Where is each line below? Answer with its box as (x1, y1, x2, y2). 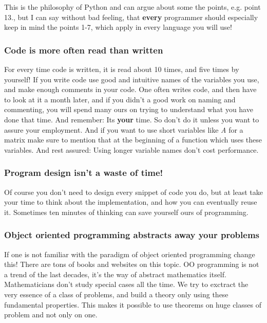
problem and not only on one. (4, 309, 98, 320)
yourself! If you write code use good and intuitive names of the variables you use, (4, 74, 259, 84)
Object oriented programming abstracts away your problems (4, 228, 260, 241)
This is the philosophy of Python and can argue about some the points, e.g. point (4, 2, 261, 12)
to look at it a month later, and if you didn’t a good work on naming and (4, 94, 236, 104)
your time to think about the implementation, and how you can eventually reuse (4, 196, 257, 207)
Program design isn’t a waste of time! (4, 166, 163, 179)
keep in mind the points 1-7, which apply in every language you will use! (4, 22, 232, 32)
